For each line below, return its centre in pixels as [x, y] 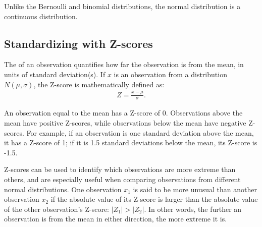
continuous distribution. [41, 16]
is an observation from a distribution [170, 74]
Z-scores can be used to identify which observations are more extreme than [120, 169]
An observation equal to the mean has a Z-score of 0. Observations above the [123, 113]
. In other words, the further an [193, 209]
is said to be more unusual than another [195, 189]
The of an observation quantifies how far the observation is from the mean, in [124, 64]
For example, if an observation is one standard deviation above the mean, [140, 132]
